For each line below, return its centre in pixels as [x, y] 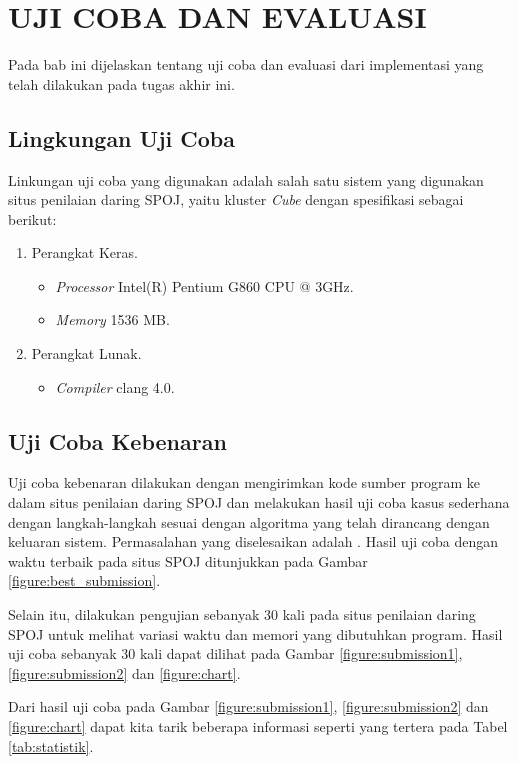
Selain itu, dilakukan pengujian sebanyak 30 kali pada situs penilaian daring [242, 614]
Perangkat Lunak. [86, 353]
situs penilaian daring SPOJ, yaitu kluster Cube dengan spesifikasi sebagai [236, 199]
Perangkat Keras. [84, 252]
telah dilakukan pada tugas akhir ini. [121, 83]
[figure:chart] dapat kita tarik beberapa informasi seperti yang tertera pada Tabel [258, 726]
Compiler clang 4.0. [115, 386]
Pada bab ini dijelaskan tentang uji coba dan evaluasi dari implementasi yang [246, 64]
